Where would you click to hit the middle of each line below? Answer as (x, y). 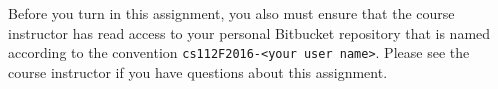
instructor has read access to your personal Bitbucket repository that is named (249, 32)
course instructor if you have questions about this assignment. (198, 71)
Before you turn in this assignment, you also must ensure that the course (231, 13)
